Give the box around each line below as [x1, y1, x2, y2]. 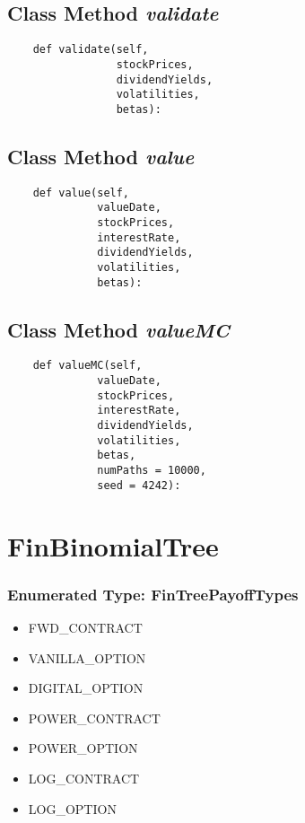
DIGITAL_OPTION [28, 679, 144, 697]
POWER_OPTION [28, 739, 138, 757]
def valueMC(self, [32, 359, 143, 372]
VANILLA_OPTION [28, 648, 146, 667]
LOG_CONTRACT [28, 768, 140, 787]
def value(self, [32, 186, 130, 199]
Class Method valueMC [7, 315, 230, 343]
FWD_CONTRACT [28, 617, 143, 636]
